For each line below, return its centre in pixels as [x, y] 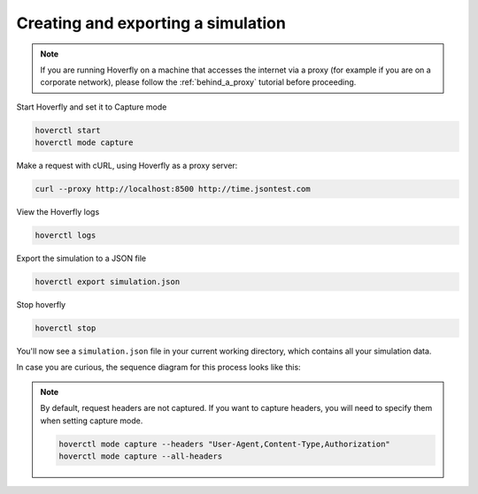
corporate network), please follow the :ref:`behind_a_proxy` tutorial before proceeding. [198, 82]
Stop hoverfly [41, 304]
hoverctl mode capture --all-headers [141, 456]
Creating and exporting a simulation [151, 23]
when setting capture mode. [92, 421]
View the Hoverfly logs [58, 212]
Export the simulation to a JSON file [81, 258]
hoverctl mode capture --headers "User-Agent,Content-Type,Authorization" [225, 444]
